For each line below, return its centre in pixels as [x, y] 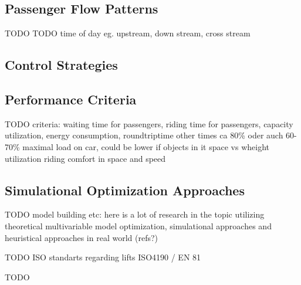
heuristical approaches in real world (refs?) [81, 237]
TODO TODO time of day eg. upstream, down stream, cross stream [128, 33]
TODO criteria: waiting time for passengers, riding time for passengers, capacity [149, 123]
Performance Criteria [71, 99]
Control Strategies [61, 65]
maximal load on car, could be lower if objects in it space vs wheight [146, 146]
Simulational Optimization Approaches [125, 190]
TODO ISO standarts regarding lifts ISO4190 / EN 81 [103, 257]
